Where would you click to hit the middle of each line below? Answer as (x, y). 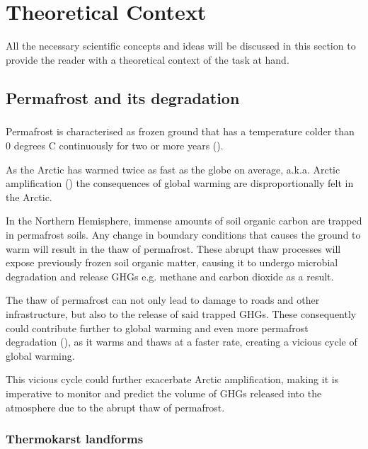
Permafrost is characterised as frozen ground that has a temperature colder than (180, 131)
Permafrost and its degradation (123, 97)
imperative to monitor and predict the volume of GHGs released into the (164, 393)
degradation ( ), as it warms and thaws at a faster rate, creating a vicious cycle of (182, 342)
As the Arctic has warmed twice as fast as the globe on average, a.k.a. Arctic (173, 169)
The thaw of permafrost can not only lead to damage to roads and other (163, 300)
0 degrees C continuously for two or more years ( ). (115, 146)
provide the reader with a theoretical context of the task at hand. (148, 59)
